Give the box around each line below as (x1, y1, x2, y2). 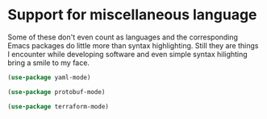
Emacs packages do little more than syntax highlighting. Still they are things (7, 40, 259, 50)
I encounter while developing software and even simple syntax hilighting (7, 49, 248, 59)
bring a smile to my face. (7, 58, 90, 68)
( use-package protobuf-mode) (7, 88, 106, 96)
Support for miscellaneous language (7, 6, 257, 24)
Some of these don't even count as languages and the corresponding (7, 32, 239, 42)
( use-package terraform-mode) (7, 102, 110, 110)
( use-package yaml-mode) (7, 73, 91, 81)
